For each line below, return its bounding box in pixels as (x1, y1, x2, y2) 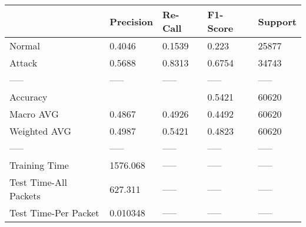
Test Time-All (9, 175, 67, 189)
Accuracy (9, 90, 48, 104)
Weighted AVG (9, 124, 72, 138)
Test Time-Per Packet (9, 206, 99, 219)
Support (258, 14, 297, 28)
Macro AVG (9, 107, 59, 121)
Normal (9, 39, 41, 52)
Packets (9, 189, 41, 202)
